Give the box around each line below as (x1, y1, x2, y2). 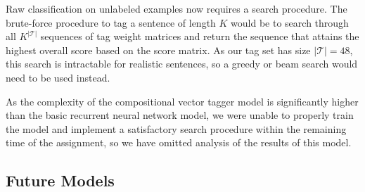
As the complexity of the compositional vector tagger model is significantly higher (6, 94, 359, 108)
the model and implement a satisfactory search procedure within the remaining (6, 121, 347, 136)
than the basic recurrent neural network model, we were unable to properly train (6, 108, 354, 122)
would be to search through (231, 15, 349, 30)
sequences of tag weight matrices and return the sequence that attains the (40, 29, 359, 44)
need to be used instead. (6, 70, 110, 84)
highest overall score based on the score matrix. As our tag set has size (6, 42, 311, 57)
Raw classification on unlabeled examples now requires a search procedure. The (6, 1, 347, 15)
